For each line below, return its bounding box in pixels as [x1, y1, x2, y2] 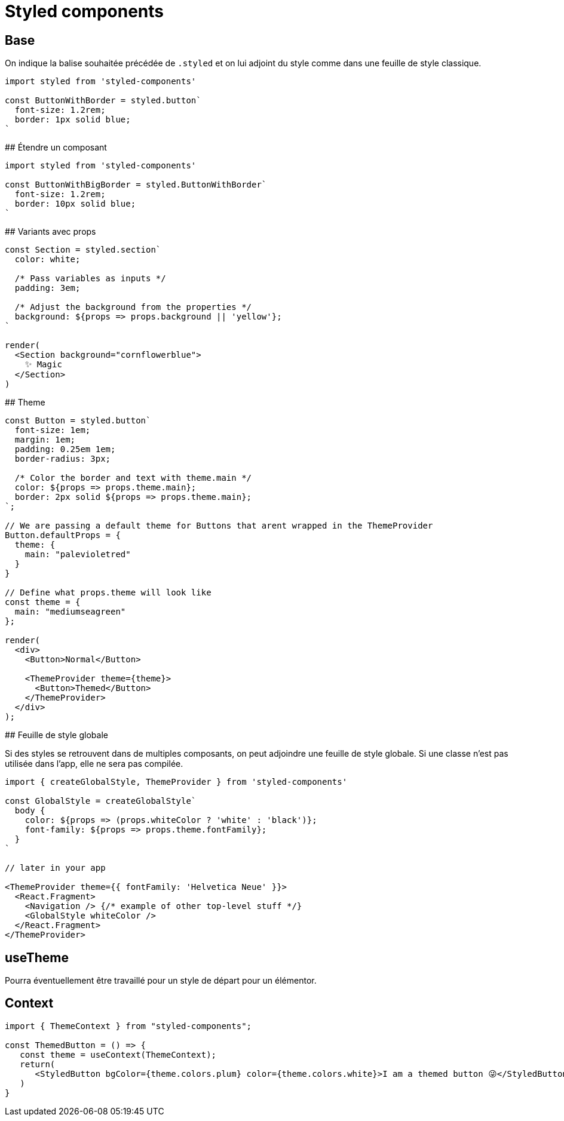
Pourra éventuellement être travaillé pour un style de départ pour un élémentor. [5, 975, 317, 986]
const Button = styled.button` [5, 416, 151, 426]
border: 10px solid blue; [14, 199, 136, 209]
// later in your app [5, 863, 106, 873]
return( [20, 1059, 56, 1069]
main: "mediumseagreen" [14, 607, 126, 617]
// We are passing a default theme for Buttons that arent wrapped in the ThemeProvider [5, 521, 433, 531]
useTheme [5, 950, 69, 965]
